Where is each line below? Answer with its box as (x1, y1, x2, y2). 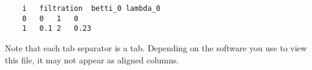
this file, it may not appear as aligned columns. (5, 53, 179, 66)
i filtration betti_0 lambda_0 (22, 4, 161, 13)
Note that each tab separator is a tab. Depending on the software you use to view (5, 41, 307, 54)
